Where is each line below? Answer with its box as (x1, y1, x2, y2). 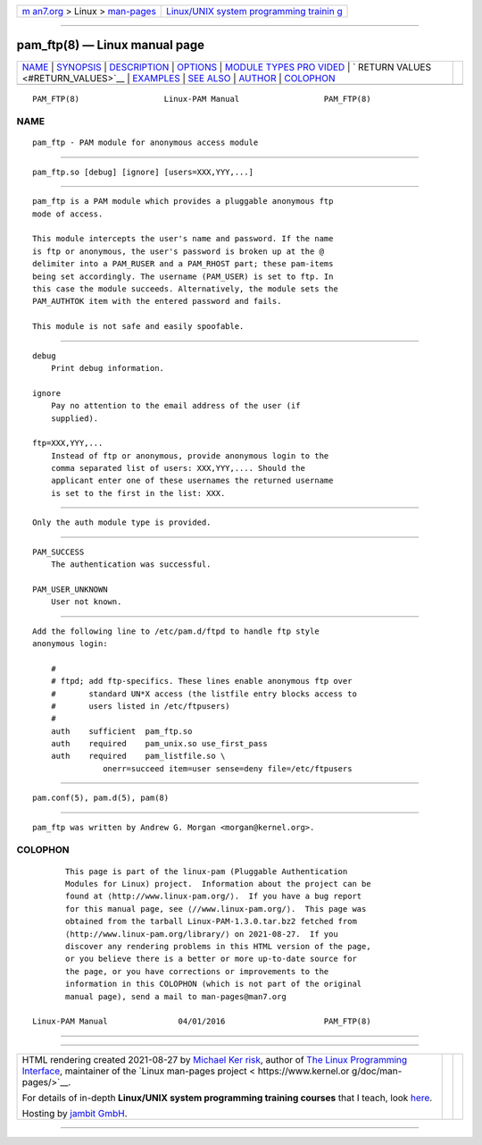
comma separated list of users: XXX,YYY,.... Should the (50, 463, 305, 474)
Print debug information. (50, 363, 165, 373)
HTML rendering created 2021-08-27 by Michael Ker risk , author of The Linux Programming (21, 1053, 408, 1065)
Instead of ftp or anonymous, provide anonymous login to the (50, 450, 329, 460)
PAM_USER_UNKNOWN (32, 584, 108, 594)
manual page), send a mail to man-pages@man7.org (65, 991, 287, 1001)
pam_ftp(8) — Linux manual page (16, 38, 205, 53)
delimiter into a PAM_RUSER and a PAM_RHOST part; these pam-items (32, 259, 334, 269)
